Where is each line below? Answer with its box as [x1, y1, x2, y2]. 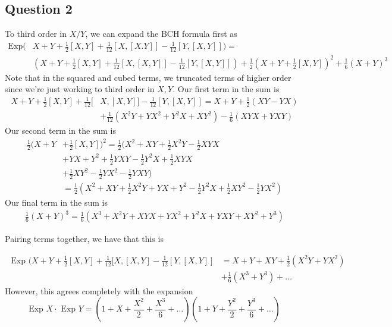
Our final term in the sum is [5, 196, 108, 208]
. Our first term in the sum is [173, 83, 280, 95]
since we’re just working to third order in [5, 83, 155, 95]
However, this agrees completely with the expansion [5, 284, 193, 297]
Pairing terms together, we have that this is [5, 232, 164, 245]
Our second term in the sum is [5, 124, 116, 137]
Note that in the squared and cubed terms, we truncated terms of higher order [5, 71, 291, 83]
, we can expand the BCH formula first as [85, 27, 237, 40]
